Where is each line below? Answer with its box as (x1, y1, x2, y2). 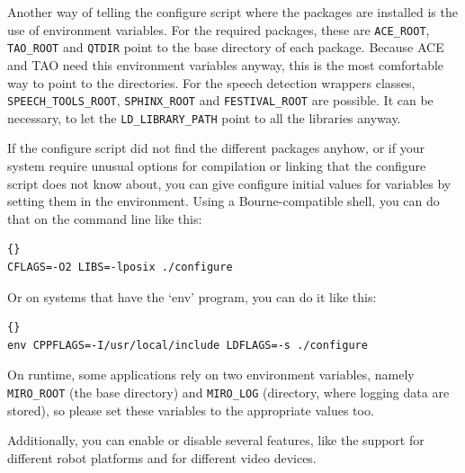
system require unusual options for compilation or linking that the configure (7, 156, 426, 174)
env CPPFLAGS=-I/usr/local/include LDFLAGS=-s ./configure (7, 338, 368, 352)
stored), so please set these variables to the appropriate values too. (7, 400, 374, 419)
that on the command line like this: (7, 209, 202, 228)
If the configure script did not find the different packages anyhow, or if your (7, 138, 425, 157)
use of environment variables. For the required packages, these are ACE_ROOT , (7, 20, 430, 39)
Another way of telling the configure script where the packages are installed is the (7, 3, 458, 21)
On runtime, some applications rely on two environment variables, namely (7, 365, 415, 384)
